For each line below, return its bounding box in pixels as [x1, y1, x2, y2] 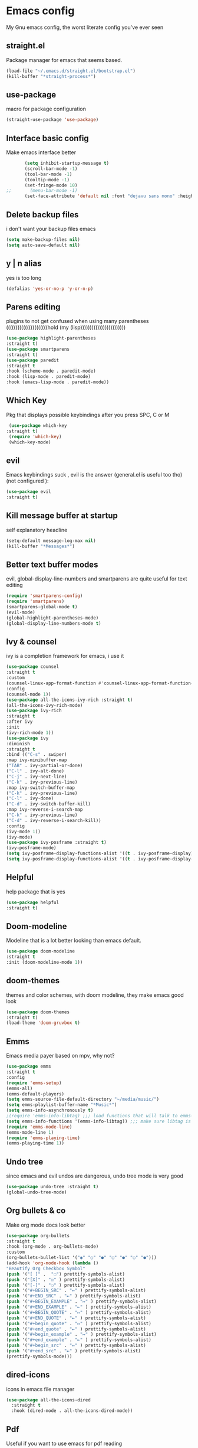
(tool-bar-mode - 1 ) [24, 171, 72, 177]
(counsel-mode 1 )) [6, 691, 51, 697]
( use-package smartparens [6, 346, 70, 352]
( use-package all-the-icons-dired [6, 1397, 91, 1403]
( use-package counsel [6, 664, 60, 670]
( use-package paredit [6, 357, 60, 363]
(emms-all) [6, 1085, 33, 1091]
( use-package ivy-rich [6, 707, 62, 714]
